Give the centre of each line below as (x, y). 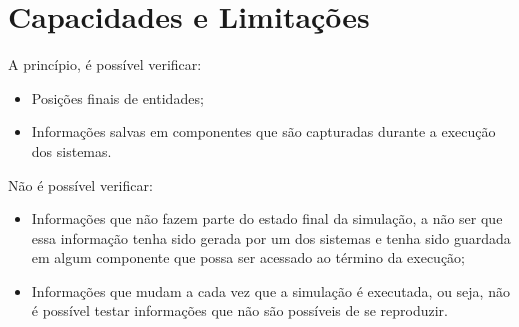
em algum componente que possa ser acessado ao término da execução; (248, 257)
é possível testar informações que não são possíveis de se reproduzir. (239, 310)
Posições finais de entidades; (117, 97)
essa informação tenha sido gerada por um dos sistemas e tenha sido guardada (271, 237)
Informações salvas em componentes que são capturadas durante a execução (263, 131)
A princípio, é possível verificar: (105, 64)
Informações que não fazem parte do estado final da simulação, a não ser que (267, 218)
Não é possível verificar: (80, 184)
